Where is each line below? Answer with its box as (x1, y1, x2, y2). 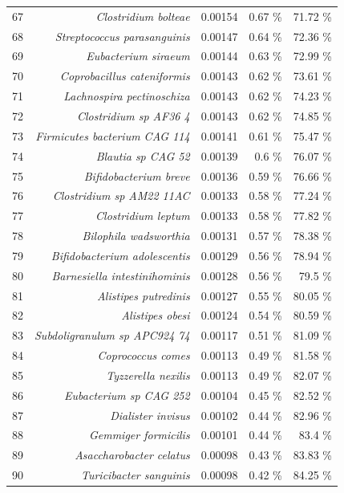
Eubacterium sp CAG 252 (64, 386, 190, 403)
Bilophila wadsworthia (82, 227, 190, 244)
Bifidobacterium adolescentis (51, 246, 190, 263)
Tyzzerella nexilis (106, 366, 190, 383)
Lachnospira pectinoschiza (63, 88, 190, 104)
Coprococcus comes (97, 347, 190, 364)
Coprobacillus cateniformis (59, 67, 190, 84)
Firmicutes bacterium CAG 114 (35, 127, 190, 144)
